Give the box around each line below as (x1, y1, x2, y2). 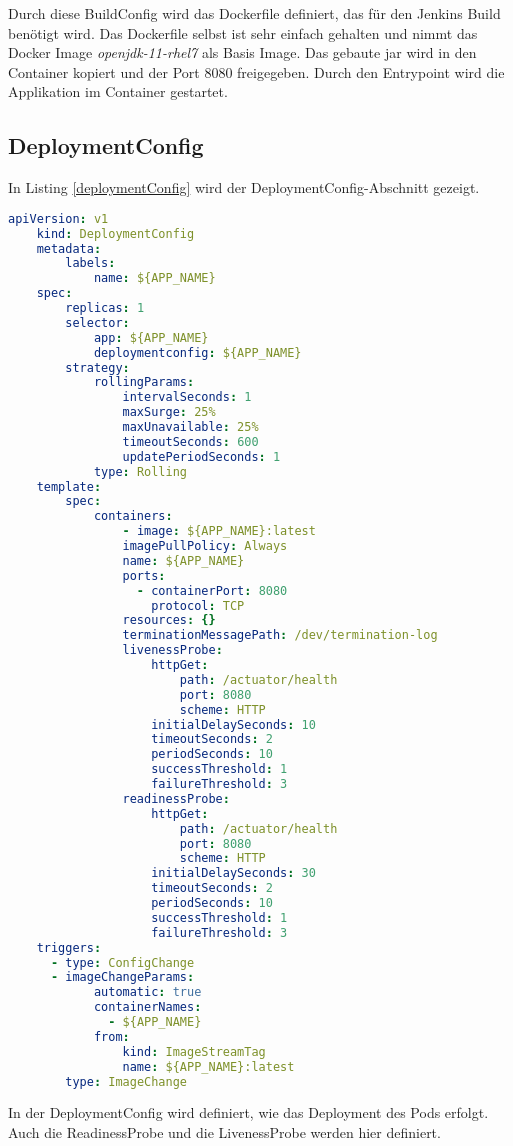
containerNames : (93, 1000, 202, 1015)
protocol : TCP (151, 598, 245, 613)
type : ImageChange (65, 1074, 187, 1089)
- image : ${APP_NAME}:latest (122, 524, 316, 539)
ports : (122, 568, 166, 583)
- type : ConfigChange (50, 955, 195, 970)
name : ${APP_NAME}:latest (122, 1059, 295, 1074)
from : (93, 1029, 130, 1044)
